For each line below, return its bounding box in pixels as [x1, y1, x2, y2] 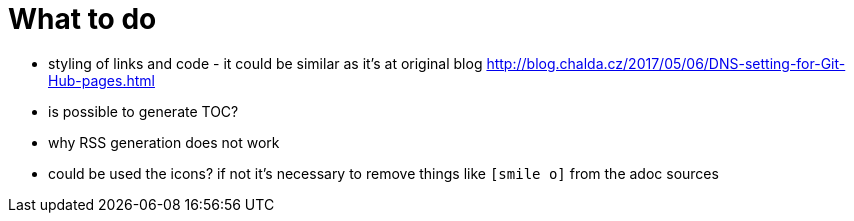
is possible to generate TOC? [48, 102, 239, 120]
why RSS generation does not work [48, 133, 280, 151]
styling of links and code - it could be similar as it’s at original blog [48, 54, 483, 72]
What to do [8, 2, 157, 36]
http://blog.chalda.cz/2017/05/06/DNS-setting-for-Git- [486, 54, 846, 72]
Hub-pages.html [48, 71, 155, 89]
